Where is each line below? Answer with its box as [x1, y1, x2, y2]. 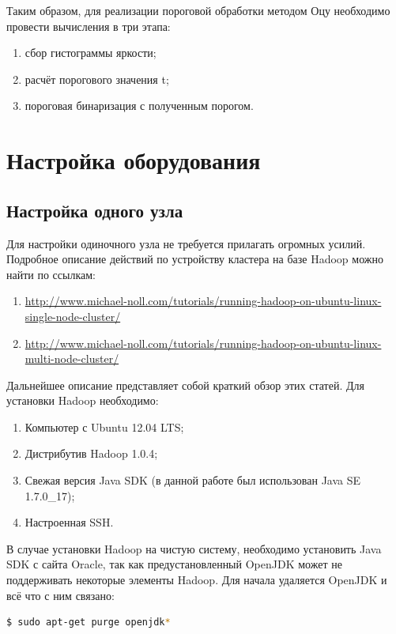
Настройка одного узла [6, 198, 183, 222]
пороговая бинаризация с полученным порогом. [25, 97, 254, 114]
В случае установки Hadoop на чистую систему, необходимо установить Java [6, 540, 382, 557]
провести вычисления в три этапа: [6, 17, 171, 34]
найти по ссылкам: [6, 266, 96, 282]
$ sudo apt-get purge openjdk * [6, 617, 171, 628]
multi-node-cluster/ [25, 350, 119, 367]
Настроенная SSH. [25, 514, 114, 530]
